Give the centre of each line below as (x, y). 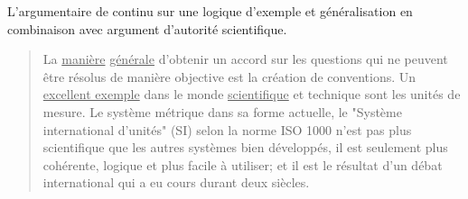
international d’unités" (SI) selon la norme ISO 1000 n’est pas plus (227, 129)
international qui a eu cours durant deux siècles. (176, 182)
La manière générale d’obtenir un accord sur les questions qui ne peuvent (245, 59)
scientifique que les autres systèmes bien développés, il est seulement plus (245, 147)
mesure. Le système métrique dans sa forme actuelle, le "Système (222, 111)
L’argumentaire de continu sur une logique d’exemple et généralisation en (210, 11)
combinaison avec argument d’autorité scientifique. (147, 28)
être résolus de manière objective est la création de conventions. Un (229, 76)
